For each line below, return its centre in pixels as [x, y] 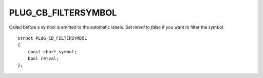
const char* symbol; [52, 52]
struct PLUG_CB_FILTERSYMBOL [52, 38]
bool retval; [43, 59]
